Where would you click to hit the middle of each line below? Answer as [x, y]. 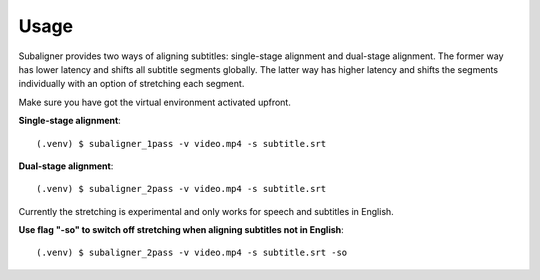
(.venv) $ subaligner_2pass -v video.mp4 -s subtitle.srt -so [192, 253]
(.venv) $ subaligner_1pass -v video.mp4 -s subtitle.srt [181, 143]
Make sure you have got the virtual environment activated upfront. [155, 102]
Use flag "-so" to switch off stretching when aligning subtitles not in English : [181, 230]
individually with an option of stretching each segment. [131, 84]
